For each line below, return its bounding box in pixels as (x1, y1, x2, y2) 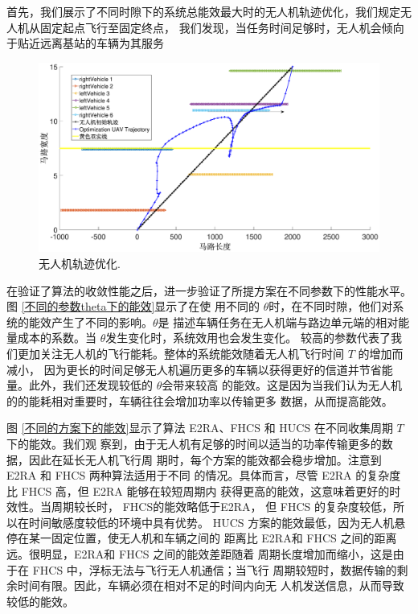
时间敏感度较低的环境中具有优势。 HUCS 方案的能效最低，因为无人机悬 (28, 513, 406, 530)
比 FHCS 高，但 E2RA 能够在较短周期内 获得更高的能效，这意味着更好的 (6, 482, 390, 499)
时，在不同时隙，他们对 (268, 298, 393, 315)
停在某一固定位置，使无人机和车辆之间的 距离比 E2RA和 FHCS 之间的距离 (6, 530, 397, 546)
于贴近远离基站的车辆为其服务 (6, 35, 164, 52)
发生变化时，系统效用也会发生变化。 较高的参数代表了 (105, 329, 391, 346)
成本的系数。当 (17, 329, 96, 346)
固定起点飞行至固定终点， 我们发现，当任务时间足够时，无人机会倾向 (39, 19, 404, 35)
